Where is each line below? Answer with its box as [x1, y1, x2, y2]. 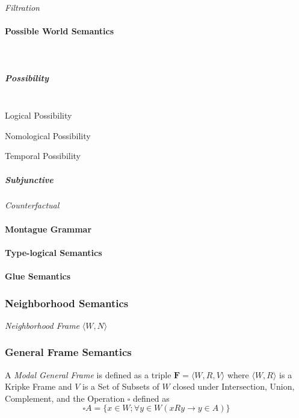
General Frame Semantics [5, 345, 132, 360]
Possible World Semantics [5, 25, 114, 37]
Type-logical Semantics [5, 246, 102, 258]
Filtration [5, 1, 40, 13]
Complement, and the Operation [5, 391, 125, 404]
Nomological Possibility [5, 129, 91, 142]
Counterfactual [5, 199, 60, 211]
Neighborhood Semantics [5, 295, 129, 310]
